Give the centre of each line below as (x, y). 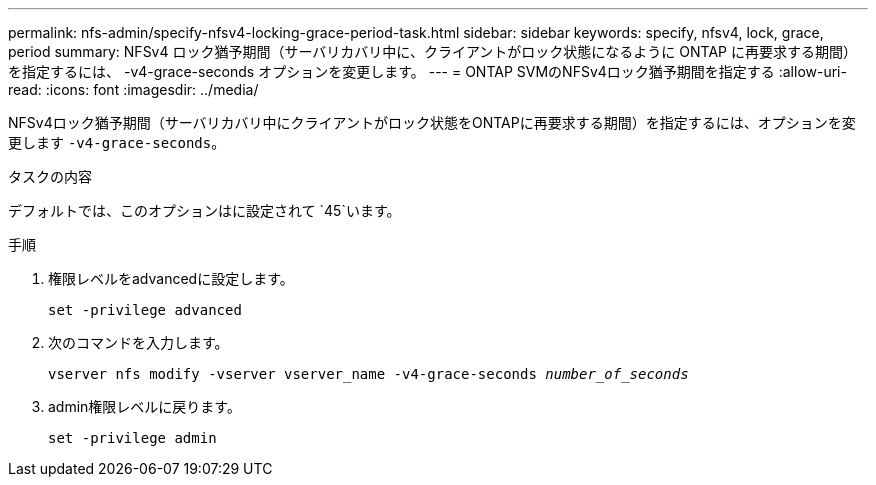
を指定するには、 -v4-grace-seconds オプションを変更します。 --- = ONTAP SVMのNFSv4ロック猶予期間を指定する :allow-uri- (427, 71)
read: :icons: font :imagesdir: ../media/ (133, 89)
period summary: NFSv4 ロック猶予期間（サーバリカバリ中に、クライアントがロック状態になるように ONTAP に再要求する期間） (432, 51)
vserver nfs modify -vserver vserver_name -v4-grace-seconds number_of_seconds (368, 374)
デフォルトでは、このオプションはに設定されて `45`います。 (204, 210)
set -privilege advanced (145, 310)
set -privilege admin (132, 438)
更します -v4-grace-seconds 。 (117, 142)
